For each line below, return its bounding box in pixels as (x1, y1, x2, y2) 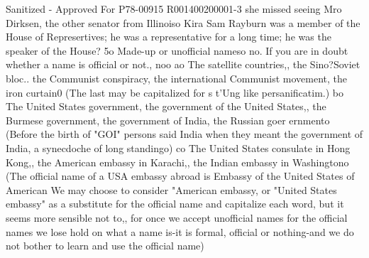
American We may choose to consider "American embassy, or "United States (6, 182, 337, 197)
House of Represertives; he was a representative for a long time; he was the (6, 29, 331, 44)
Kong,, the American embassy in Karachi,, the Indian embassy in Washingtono (6, 154, 349, 169)
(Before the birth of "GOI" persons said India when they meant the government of (6, 127, 363, 141)
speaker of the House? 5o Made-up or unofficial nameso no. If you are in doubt (6, 43, 348, 58)
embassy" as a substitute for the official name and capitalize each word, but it (6, 196, 344, 211)
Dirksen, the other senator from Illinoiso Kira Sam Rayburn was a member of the (6, 15, 360, 30)
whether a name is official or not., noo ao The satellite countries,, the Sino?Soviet (6, 57, 360, 72)
